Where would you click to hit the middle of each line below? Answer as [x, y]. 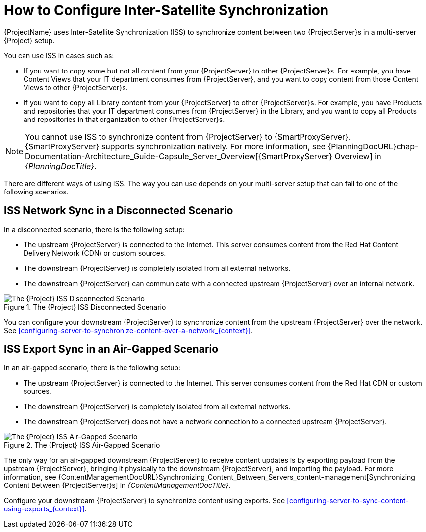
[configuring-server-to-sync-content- [348, 501]
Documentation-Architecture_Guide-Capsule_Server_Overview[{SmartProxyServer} [179, 156]
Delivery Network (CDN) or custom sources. [95, 253]
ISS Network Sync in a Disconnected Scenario [119, 211]
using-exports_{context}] [44, 509]
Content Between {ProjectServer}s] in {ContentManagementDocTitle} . [117, 485]
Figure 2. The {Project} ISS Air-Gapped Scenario [82, 445]
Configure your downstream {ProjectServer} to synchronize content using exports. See [145, 501]
